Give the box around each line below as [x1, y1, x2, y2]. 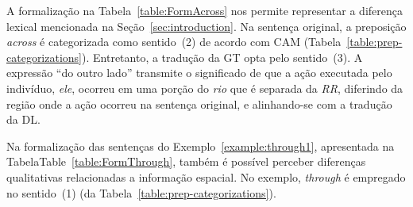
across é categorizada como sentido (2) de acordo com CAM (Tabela [6, 33, 342, 50]
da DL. [6, 111, 41, 128]
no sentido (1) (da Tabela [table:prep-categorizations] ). [6, 184, 276, 201]
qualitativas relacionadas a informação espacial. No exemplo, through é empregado [6, 168, 406, 185]
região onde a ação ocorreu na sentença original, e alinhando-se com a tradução [6, 95, 392, 112]
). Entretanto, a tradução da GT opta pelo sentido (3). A [82, 48, 363, 65]
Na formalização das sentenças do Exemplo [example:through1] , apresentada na [6, 137, 395, 154]
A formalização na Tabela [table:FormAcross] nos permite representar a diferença [6, 2, 403, 18]
